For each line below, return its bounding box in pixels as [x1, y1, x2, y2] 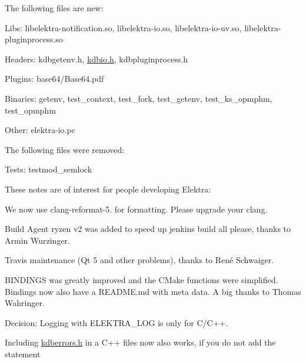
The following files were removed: [5, 143, 125, 155]
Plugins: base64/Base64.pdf [5, 72, 104, 85]
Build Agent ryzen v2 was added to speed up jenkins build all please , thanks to [5, 222, 291, 235]
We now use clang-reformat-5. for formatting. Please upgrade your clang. [5, 202, 268, 215]
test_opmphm [5, 104, 56, 116]
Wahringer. [5, 297, 45, 309]
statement [5, 347, 41, 360]
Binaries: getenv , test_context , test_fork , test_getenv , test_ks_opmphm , [5, 92, 272, 104]
